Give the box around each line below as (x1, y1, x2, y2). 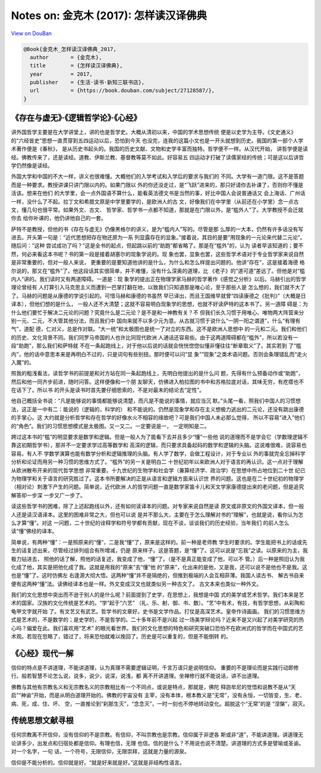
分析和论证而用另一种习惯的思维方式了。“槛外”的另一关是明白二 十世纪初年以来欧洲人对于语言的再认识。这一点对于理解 (11, 459, 304, 466)
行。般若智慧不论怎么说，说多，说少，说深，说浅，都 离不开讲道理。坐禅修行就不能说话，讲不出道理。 (11, 672, 263, 680)
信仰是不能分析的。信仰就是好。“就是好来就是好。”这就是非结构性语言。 (11, 759, 185, 766)
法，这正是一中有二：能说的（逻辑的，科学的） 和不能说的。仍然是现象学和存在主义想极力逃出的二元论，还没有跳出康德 (11, 406, 304, 413)
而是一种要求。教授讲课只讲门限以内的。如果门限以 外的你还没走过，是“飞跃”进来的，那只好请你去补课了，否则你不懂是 (11, 181, 304, 188)
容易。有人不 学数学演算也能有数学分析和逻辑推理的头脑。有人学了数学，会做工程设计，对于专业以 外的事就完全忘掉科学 (11, 450, 306, 457)
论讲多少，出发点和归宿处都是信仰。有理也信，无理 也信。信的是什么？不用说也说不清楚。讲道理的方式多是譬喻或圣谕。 (11, 739, 304, 747)
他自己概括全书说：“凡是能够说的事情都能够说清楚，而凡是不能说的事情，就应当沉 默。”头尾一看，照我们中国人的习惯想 (11, 397, 301, 404)
